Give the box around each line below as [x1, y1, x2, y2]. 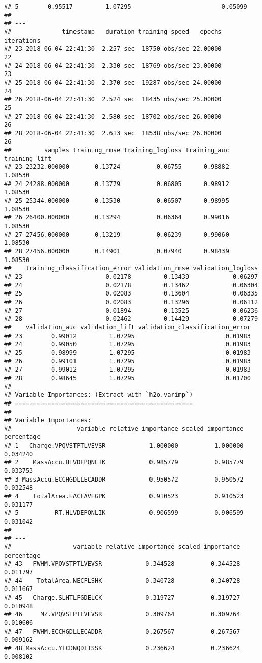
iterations [4, 36, 41, 44]
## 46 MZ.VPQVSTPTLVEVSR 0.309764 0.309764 [4, 611, 240, 618]
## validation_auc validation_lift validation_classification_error [4, 323, 251, 331]
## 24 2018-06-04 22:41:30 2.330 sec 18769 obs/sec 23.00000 [4, 62, 222, 69]
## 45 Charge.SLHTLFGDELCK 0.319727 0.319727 [4, 594, 240, 601]
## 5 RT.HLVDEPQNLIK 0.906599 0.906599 [4, 509, 244, 517]
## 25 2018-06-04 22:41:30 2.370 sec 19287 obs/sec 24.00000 [4, 79, 222, 86]
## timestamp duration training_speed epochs [4, 28, 222, 35]
